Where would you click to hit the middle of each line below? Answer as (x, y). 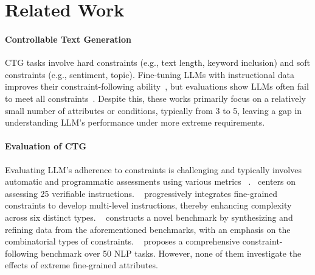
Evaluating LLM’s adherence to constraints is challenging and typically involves (153, 169)
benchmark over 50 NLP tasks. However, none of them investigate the (171, 253)
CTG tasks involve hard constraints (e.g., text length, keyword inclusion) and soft (157, 62)
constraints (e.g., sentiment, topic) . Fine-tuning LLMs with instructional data (150, 74)
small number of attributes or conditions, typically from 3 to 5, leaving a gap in (154, 110)
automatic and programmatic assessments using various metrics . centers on (151, 181)
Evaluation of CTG (46, 146)
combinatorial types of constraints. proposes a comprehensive (123, 241)
